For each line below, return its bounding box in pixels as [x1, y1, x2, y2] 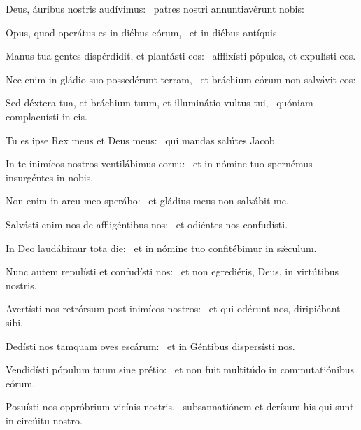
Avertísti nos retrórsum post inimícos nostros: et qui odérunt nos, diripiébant [6, 301, 341, 316]
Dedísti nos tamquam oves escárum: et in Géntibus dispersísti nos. [6, 338, 295, 353]
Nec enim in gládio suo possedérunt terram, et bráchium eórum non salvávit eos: [6, 71, 356, 86]
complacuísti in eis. [6, 109, 87, 123]
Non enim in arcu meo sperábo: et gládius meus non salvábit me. [6, 193, 289, 208]
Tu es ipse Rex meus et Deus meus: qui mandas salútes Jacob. [6, 132, 278, 147]
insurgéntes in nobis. [6, 169, 94, 184]
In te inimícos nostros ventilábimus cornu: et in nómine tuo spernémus [6, 156, 313, 171]
